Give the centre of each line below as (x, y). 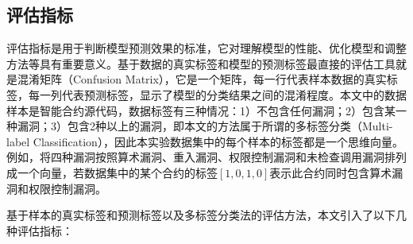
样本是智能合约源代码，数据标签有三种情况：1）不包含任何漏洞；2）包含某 (201, 110)
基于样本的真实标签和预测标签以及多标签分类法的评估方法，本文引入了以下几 (206, 215)
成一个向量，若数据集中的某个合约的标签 (112, 172)
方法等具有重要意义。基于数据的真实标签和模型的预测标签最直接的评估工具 (201, 63)
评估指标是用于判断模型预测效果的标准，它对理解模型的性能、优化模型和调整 (206, 48)
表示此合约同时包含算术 (331, 172)
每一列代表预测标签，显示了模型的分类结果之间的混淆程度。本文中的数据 (217, 94)
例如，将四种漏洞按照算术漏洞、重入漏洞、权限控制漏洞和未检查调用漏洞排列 (206, 157)
